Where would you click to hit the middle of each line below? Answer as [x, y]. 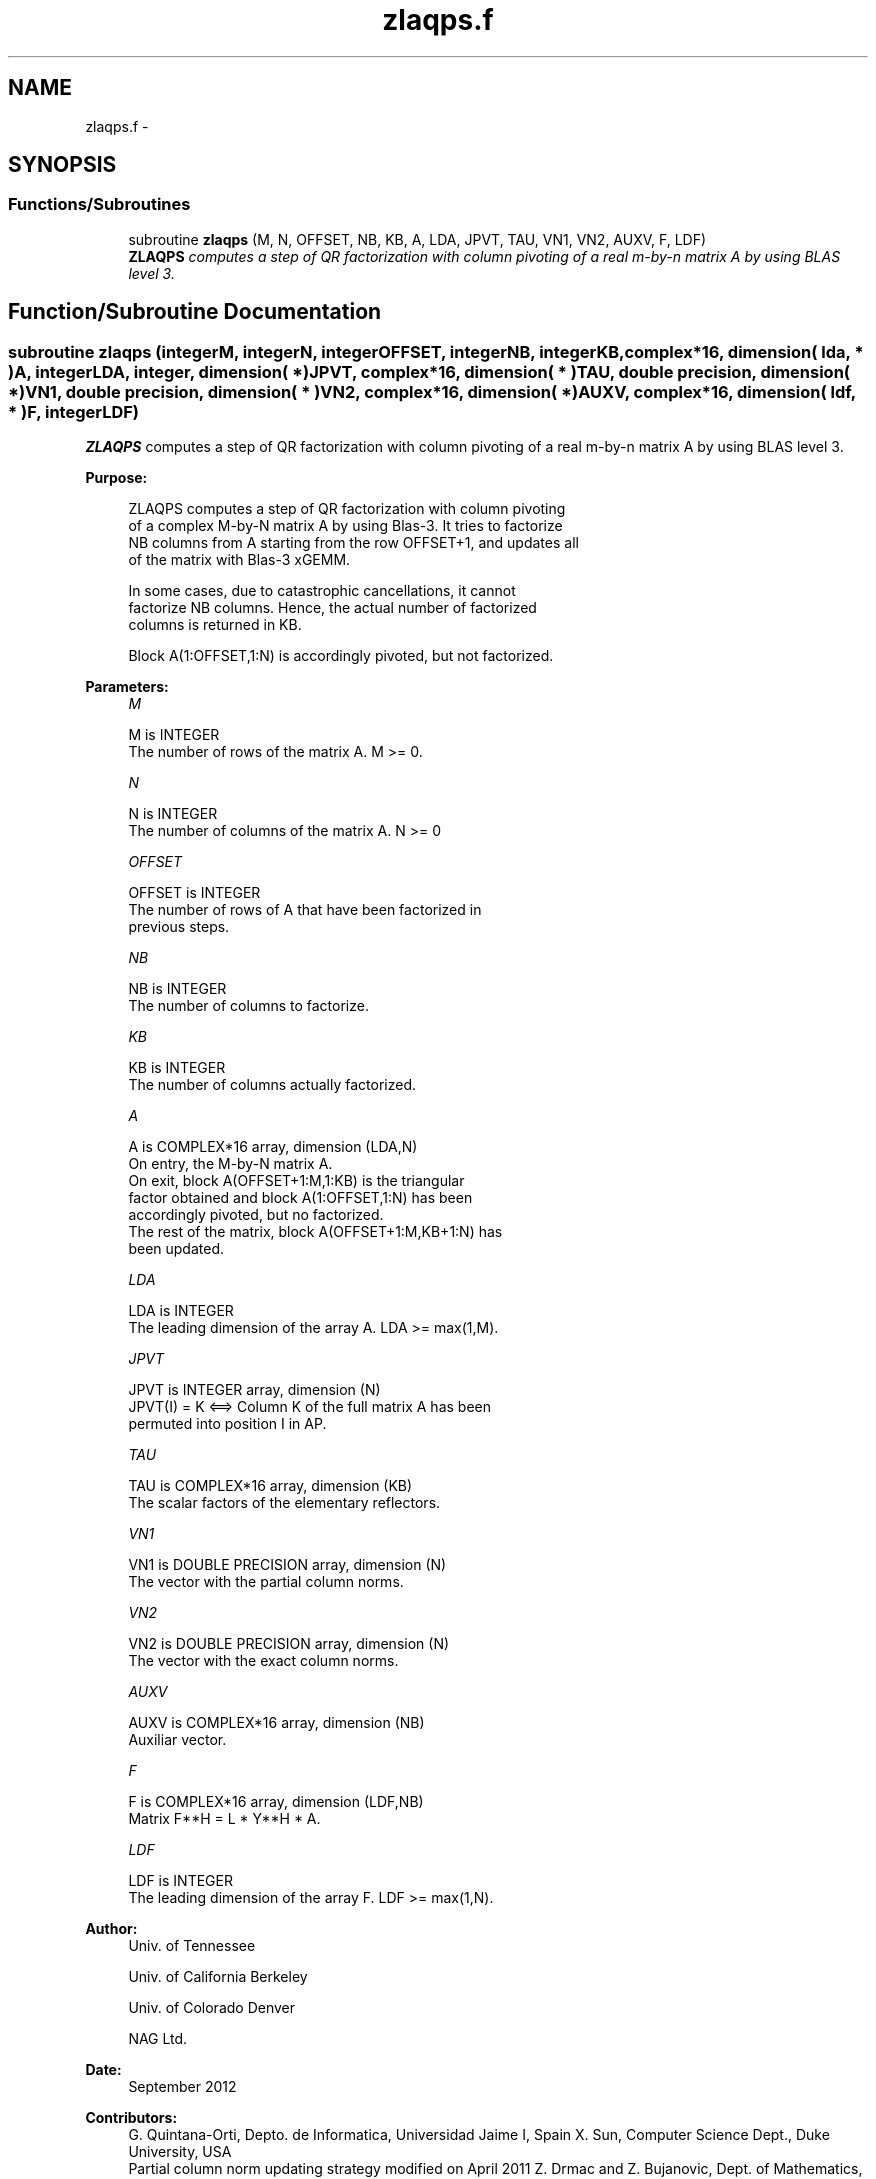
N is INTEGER [173, 814]
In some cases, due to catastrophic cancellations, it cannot [322, 591]
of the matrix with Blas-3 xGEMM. [239, 560]
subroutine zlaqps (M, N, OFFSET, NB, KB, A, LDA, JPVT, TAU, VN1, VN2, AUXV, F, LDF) [417, 239]
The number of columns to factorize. [248, 1006]
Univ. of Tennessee [192, 1946]
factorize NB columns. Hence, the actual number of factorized [332, 608]
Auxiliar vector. [177, 1740]
